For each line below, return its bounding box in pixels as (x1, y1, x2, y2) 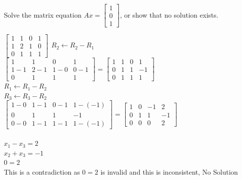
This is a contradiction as (4, 166, 80, 177)
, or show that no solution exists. (120, 9, 219, 20)
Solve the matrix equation (4, 9, 82, 20)
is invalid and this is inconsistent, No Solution (100, 166, 238, 177)
